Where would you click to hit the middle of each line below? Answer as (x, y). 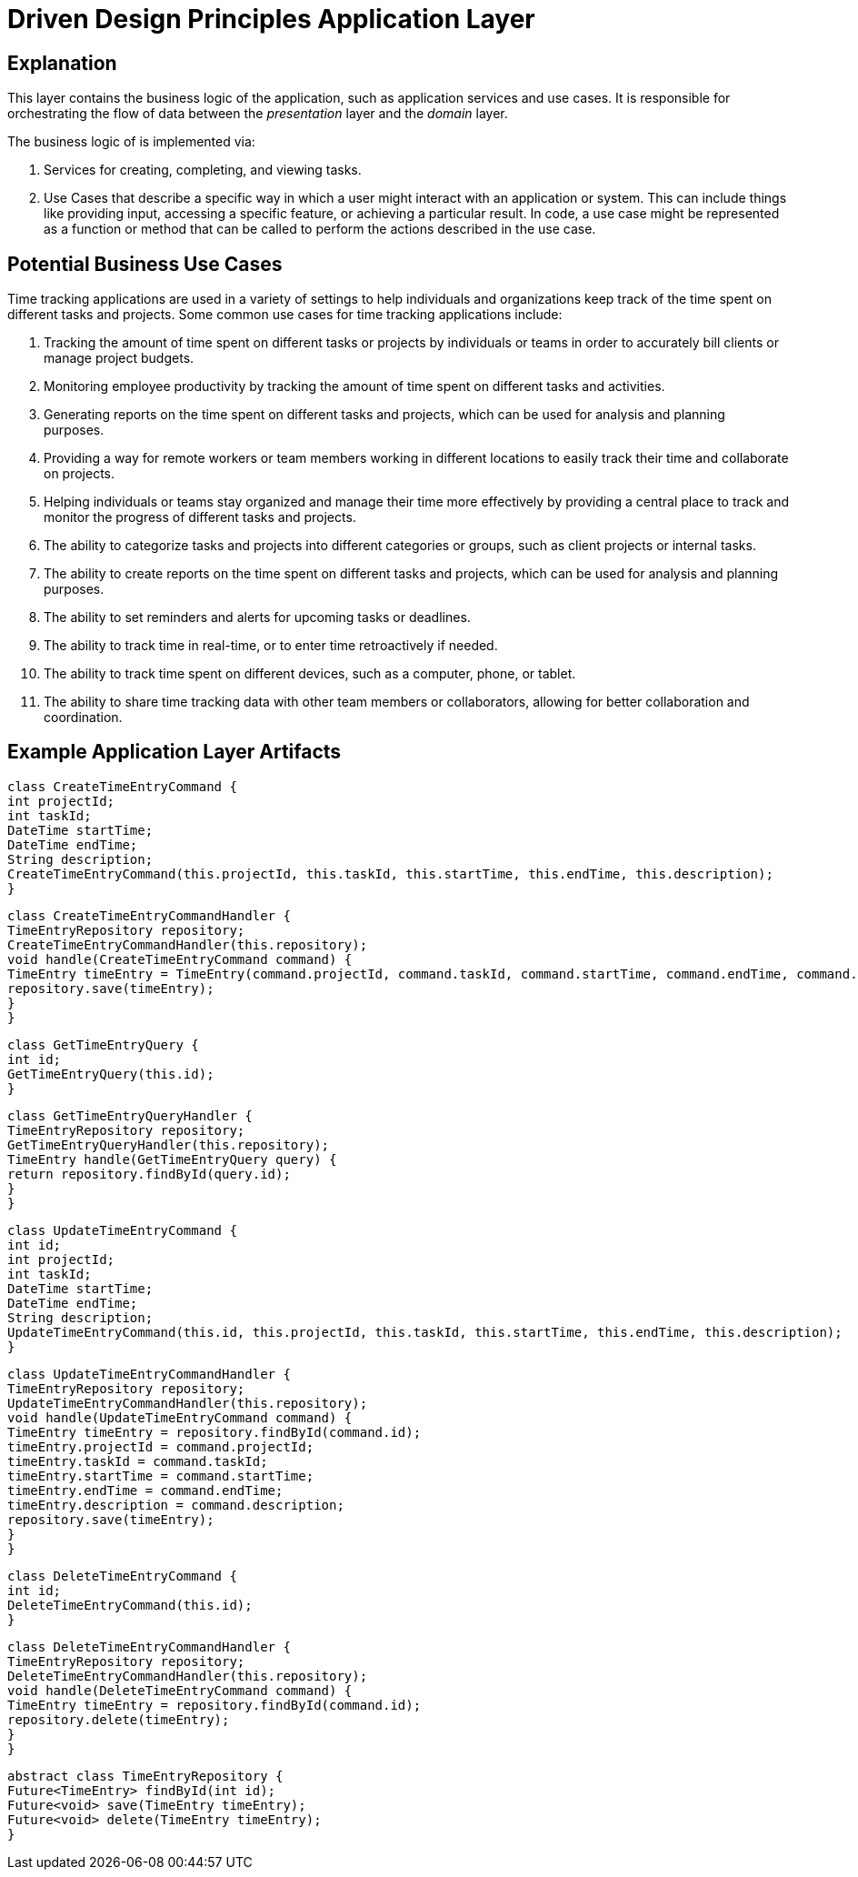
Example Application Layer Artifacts (175, 752)
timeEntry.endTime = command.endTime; (145, 1490)
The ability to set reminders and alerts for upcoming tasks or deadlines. (257, 617)
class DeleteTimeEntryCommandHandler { (149, 1646)
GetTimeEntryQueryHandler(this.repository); (169, 1144)
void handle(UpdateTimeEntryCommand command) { (180, 1417)
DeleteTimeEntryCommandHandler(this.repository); (188, 1676)
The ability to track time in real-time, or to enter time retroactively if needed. (271, 646)
